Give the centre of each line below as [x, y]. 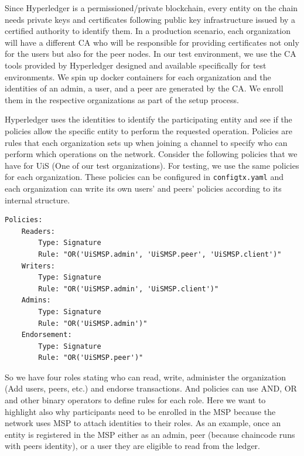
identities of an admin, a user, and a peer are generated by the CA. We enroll [144, 88]
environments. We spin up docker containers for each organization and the [138, 76]
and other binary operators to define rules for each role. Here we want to [135, 400]
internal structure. [37, 200]
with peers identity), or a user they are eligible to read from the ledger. [132, 446]
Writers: [38, 266]
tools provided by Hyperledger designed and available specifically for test [136, 65]
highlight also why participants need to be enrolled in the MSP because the [140, 411]
